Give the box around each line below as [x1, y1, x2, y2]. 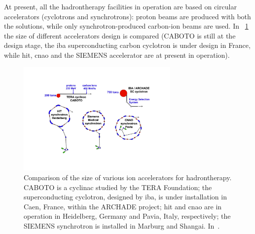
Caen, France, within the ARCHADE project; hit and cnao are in [24, 201, 222, 211]
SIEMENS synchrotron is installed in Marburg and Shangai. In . [24, 220, 220, 231]
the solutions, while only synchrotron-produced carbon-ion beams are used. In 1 [4, 21, 249, 31]
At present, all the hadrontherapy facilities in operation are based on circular [4, 1, 237, 11]
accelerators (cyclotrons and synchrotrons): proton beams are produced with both [4, 11, 251, 21]
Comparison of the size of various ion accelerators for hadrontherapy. [24, 172, 232, 182]
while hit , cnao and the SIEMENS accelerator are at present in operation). [4, 49, 230, 60]
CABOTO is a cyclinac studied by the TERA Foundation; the [24, 182, 212, 192]
